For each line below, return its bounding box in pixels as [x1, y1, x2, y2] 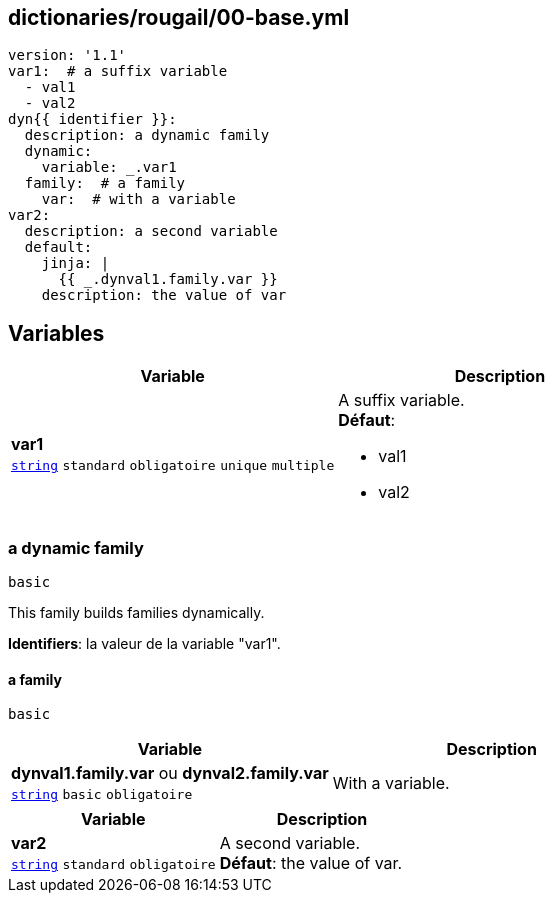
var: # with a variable [41, 191, 236, 208]
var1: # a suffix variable [8, 63, 228, 80]
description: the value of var [41, 287, 287, 304]
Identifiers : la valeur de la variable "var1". [8, 635, 281, 653]
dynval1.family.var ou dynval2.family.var [11, 763, 329, 784]
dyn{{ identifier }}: [8, 111, 177, 128]
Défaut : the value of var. [219, 853, 403, 874]
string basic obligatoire [11, 787, 193, 803]
